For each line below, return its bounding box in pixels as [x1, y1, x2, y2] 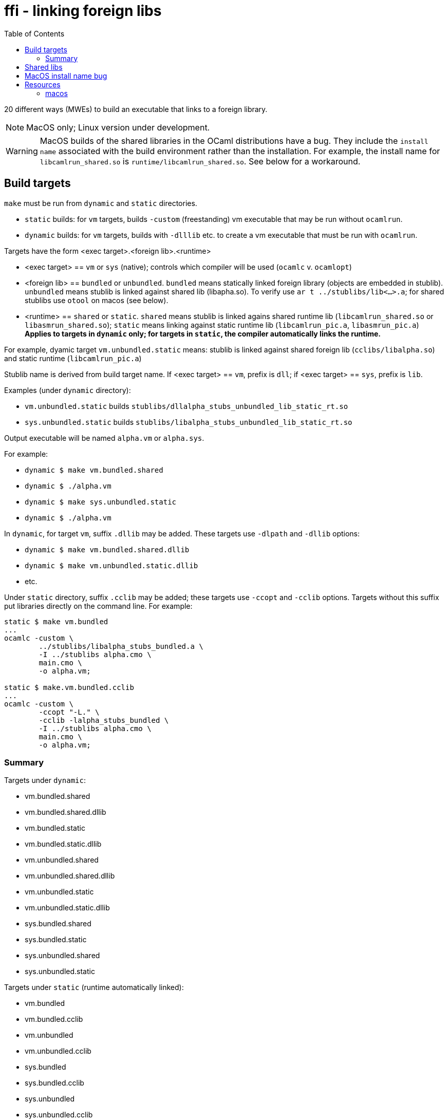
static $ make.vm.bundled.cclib [4, 683, 134, 692]
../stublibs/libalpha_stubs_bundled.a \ [39, 642, 203, 650]
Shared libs [25, 62, 63, 71]
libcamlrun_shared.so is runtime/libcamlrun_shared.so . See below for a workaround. [40, 156, 361, 166]
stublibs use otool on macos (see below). [25, 295, 169, 305]
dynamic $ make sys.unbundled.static [25, 497, 177, 506]
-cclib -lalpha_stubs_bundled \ [39, 716, 169, 724]
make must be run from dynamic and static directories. [4, 198, 197, 208]
